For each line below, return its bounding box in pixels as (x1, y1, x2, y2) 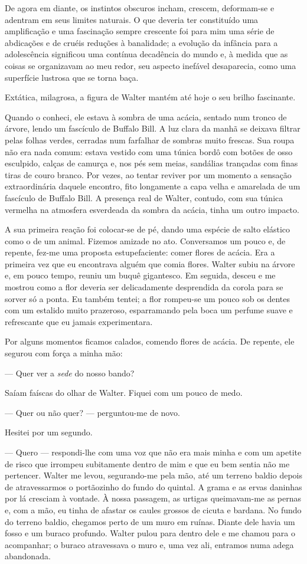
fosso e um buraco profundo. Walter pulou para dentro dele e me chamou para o (5, 527, 295, 539)
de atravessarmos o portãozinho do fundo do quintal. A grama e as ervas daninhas (5, 480, 302, 493)
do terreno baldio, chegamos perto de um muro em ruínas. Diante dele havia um (5, 515, 295, 527)
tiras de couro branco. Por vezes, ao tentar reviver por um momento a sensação (5, 168, 292, 181)
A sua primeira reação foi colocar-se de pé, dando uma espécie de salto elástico (5, 223, 290, 235)
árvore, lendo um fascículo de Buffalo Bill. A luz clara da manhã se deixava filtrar (5, 122, 301, 135)
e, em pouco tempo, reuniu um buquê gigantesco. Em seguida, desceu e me (5, 269, 276, 281)
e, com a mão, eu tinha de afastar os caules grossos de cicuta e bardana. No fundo (5, 503, 302, 516)
